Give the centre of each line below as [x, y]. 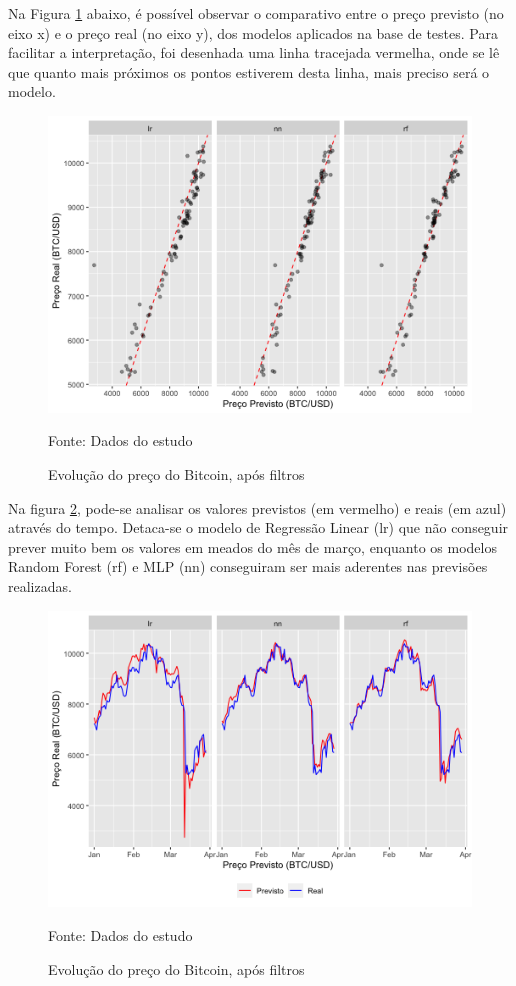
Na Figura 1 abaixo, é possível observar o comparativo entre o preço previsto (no [256, 13]
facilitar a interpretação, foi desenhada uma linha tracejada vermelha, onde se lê [254, 52]
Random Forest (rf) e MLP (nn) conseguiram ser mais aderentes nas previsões [248, 566]
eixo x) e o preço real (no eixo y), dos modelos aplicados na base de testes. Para [253, 32]
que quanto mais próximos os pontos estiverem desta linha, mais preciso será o [249, 71]
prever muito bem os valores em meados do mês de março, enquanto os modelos [252, 546]
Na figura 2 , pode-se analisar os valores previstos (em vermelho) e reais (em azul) [257, 507]
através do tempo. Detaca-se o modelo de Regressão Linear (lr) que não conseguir [258, 527]
